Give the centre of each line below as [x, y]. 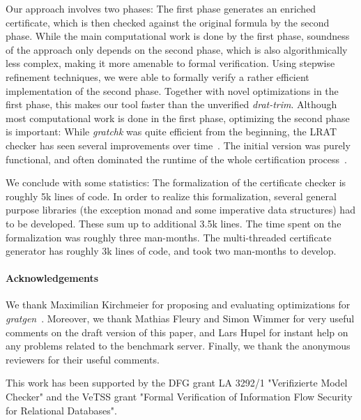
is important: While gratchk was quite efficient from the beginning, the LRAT [171, 132]
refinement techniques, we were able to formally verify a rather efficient [158, 76]
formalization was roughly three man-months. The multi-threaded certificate [169, 237]
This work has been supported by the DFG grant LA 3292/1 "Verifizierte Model [177, 383]
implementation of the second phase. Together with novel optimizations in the [172, 90]
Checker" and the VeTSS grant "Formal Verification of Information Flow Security [179, 397]
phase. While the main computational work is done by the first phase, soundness [178, 36]
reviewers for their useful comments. [83, 359]
